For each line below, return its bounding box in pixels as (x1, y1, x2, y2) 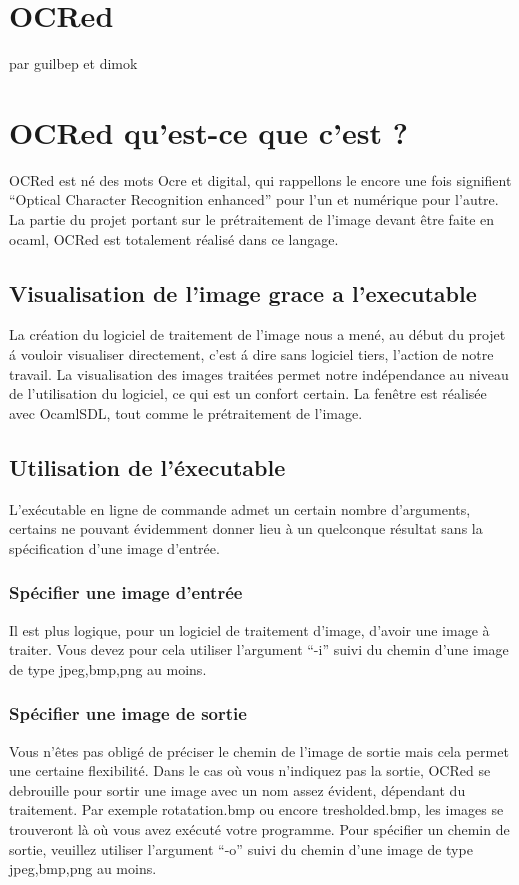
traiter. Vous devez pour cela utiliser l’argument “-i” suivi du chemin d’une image (9, 639, 509, 660)
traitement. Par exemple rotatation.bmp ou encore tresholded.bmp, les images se (9, 799, 504, 820)
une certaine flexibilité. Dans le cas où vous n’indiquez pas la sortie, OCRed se (9, 760, 491, 781)
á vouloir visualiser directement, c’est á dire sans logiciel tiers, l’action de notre (9, 344, 494, 365)
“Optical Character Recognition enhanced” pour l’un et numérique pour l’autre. (9, 189, 499, 210)
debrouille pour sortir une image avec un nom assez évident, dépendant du (9, 779, 466, 800)
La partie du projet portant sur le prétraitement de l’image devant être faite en (9, 209, 495, 230)
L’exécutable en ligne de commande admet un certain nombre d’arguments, (9, 498, 471, 519)
